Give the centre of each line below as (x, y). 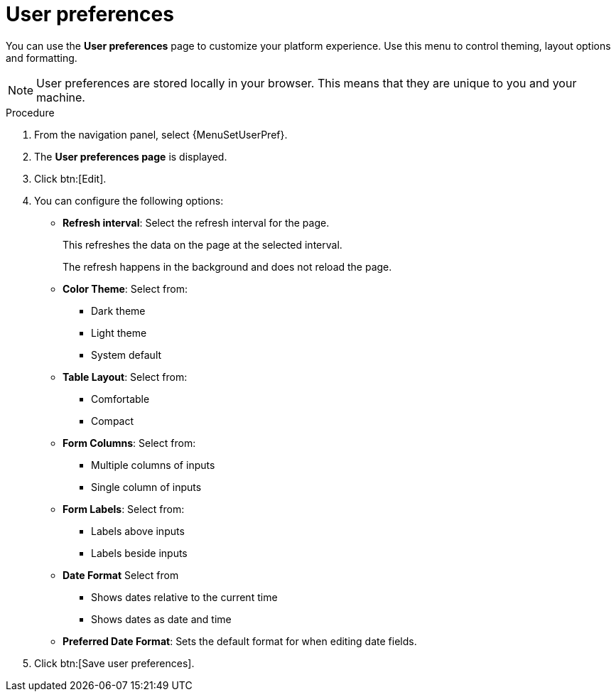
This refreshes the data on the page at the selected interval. (202, 244)
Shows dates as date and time (161, 619)
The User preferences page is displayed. (131, 156)
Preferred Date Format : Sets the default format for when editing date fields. (240, 641)
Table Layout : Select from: (125, 377)
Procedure (30, 112)
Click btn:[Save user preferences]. (114, 663)
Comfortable (120, 399)
